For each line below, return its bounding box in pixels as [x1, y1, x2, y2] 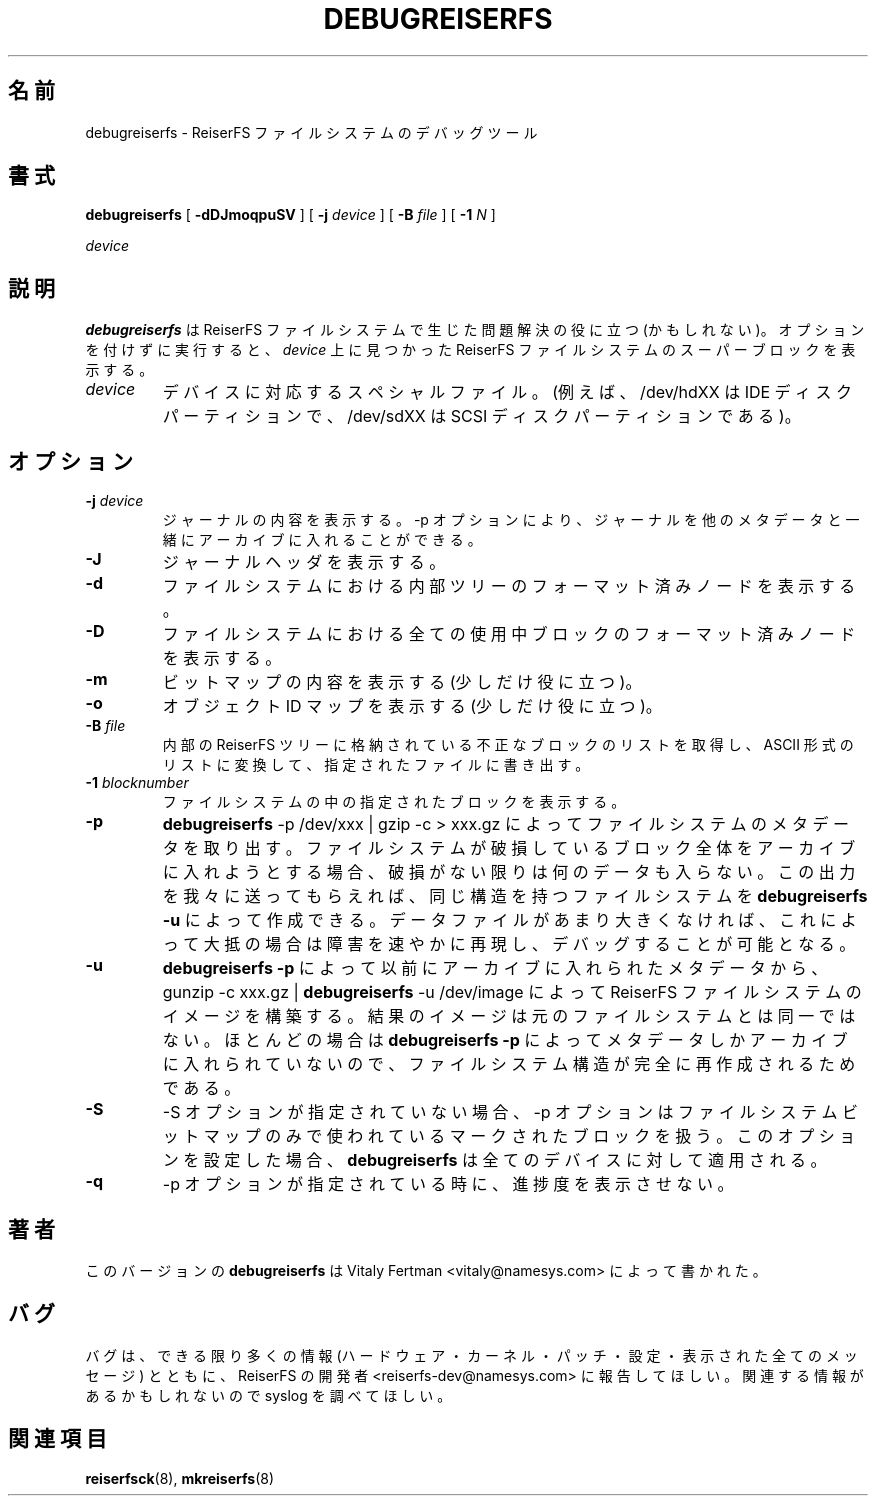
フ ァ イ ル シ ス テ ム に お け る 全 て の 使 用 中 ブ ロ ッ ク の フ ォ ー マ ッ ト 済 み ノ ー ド [162, 624, 856, 645]
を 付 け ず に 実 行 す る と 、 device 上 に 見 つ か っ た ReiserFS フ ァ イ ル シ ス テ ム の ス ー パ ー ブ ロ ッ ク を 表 [85, 341, 856, 359]
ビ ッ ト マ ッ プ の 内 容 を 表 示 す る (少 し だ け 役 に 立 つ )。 [162, 672, 642, 693]
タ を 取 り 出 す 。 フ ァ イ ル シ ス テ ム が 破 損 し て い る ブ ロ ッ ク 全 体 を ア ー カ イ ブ [162, 838, 856, 859]
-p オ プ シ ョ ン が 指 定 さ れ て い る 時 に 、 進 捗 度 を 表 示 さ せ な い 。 [162, 1174, 734, 1195]
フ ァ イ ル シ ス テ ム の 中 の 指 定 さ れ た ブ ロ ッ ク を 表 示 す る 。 [162, 793, 626, 811]
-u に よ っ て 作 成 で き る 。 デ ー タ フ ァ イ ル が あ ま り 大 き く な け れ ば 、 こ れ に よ [162, 910, 857, 931]
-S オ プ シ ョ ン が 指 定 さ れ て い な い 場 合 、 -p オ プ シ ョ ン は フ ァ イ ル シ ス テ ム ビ [162, 1102, 859, 1123]
